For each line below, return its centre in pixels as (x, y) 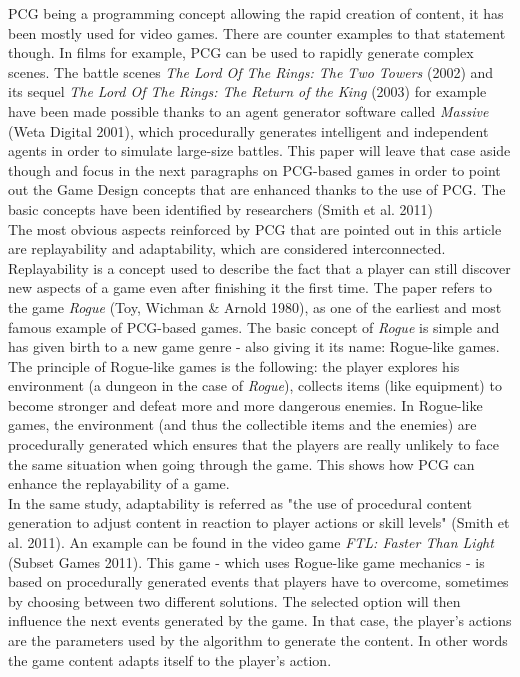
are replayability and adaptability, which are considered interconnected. (227, 248)
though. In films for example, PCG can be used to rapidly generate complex (241, 52)
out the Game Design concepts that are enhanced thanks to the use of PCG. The (257, 189)
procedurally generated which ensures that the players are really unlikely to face (253, 444)
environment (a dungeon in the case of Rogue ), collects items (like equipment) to (255, 385)
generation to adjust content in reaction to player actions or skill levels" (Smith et (259, 522)
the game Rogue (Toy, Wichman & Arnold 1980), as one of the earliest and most (255, 306)
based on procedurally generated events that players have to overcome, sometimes (258, 581)
